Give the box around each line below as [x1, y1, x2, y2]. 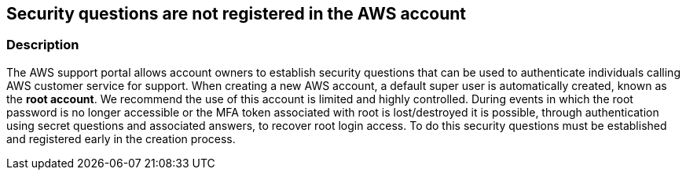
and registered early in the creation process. [6, 131, 236, 145]
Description [6, 37, 79, 53]
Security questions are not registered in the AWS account [6, 4, 467, 23]
